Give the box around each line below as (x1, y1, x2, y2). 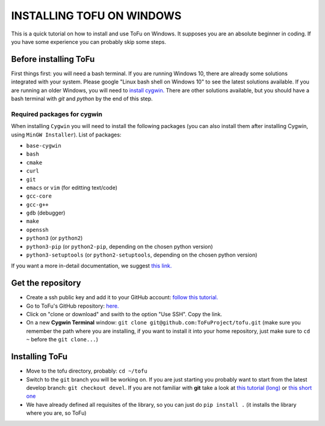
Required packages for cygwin (11, 110, 102, 118)
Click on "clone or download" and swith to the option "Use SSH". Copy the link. (26, 311, 223, 318)
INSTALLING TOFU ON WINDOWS (11, 9, 182, 22)
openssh (26, 226, 49, 233)
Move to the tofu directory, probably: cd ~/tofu (26, 367, 147, 375)
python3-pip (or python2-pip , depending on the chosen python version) (26, 243, 213, 250)
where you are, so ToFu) (26, 409, 87, 417)
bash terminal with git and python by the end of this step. (11, 95, 153, 102)
